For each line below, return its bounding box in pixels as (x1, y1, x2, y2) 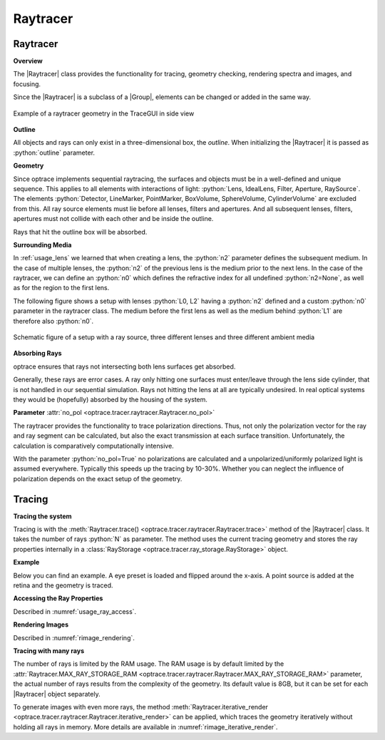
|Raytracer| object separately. (13, 689, 101, 698)
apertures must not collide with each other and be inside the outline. (13, 215, 214, 223)
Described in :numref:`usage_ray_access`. (13, 607, 137, 616)
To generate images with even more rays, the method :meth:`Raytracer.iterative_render (13, 702, 269, 711)
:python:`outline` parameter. (13, 148, 96, 157)
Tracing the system (13, 512, 72, 520)
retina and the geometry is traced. (13, 581, 113, 590)
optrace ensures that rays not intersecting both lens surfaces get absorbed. (13, 362, 236, 371)
